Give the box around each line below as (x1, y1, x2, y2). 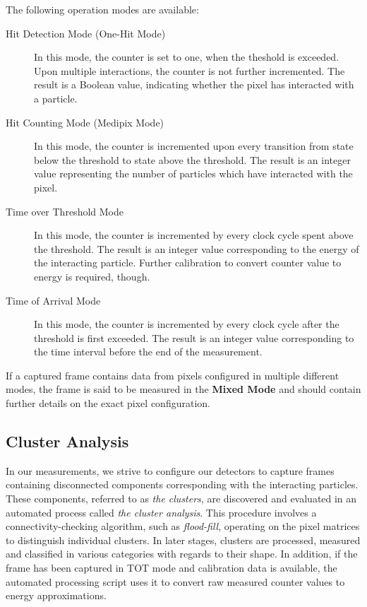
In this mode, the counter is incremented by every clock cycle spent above (34, 228, 354, 242)
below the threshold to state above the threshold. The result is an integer (34, 152, 351, 167)
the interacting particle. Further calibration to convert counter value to (34, 255, 342, 270)
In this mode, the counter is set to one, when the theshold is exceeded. (34, 49, 339, 64)
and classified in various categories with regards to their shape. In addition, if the (6, 546, 358, 561)
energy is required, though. (34, 269, 150, 283)
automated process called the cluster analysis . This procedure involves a (6, 505, 317, 519)
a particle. (34, 90, 78, 105)
